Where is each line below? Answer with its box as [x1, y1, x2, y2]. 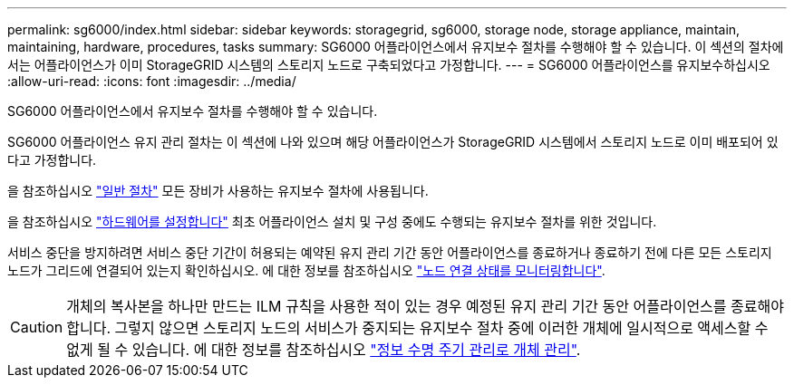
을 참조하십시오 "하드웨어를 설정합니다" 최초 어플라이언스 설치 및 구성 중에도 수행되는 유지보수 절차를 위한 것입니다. [7, 214, 657, 229]
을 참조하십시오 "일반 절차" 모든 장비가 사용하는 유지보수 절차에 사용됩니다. [7, 183, 429, 198]
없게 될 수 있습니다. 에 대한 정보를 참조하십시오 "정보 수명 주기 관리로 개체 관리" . [66, 341, 581, 359]
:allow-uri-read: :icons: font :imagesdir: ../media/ [7, 73, 296, 89]
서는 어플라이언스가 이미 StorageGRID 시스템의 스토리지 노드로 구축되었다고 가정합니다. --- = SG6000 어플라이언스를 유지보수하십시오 [7, 57, 770, 72]
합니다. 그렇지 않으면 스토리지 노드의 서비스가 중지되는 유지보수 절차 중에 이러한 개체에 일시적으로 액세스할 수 [66, 319, 769, 337]
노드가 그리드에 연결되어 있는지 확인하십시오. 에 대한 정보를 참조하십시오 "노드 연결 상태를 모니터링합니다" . [7, 263, 605, 278]
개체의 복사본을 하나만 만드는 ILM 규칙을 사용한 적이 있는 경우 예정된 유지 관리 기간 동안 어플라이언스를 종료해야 [66, 297, 784, 315]
